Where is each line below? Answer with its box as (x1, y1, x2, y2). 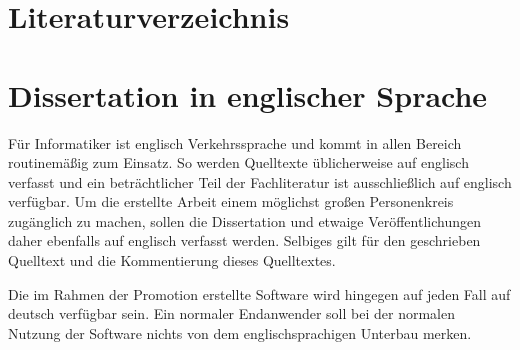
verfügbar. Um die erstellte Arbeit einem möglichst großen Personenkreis (8, 191, 454, 212)
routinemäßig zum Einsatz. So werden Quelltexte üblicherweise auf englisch (8, 152, 469, 173)
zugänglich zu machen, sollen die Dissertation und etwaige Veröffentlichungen (8, 210, 481, 231)
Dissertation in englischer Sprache (8, 74, 488, 115)
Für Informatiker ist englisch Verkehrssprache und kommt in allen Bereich (8, 132, 462, 153)
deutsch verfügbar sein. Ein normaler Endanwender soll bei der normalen (8, 303, 455, 324)
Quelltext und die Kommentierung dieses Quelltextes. (8, 250, 336, 271)
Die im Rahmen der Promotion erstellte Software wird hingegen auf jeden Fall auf (8, 283, 511, 304)
